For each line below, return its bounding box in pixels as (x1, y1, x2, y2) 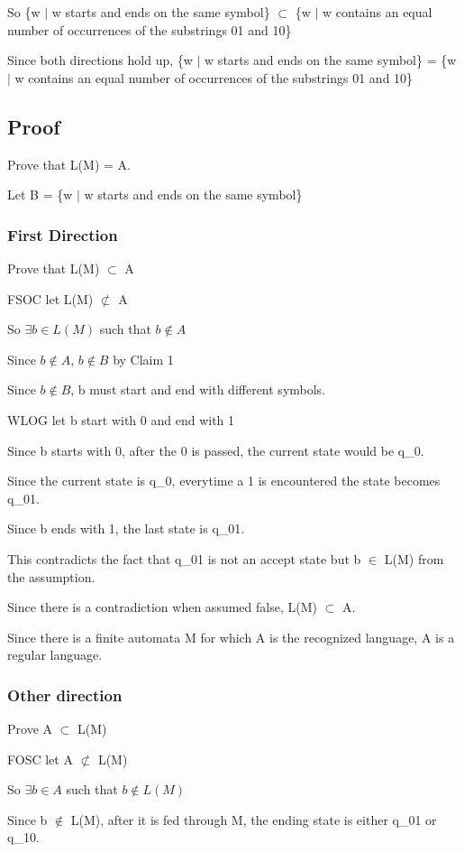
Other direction (7, 683, 123, 706)
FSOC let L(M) (7, 289, 94, 308)
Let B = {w (7, 185, 73, 204)
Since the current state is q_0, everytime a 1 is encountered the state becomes (7, 471, 441, 490)
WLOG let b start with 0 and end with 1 (7, 410, 235, 429)
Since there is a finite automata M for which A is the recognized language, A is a (7, 627, 455, 646)
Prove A (7, 719, 53, 738)
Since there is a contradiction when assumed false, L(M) (7, 597, 317, 616)
